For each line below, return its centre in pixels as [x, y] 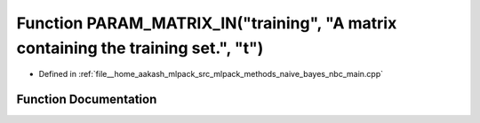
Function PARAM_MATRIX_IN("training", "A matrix [207, 23]
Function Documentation [87, 100]
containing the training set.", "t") [140, 48]
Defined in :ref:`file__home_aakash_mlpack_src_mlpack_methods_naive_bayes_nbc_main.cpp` [211, 74]
